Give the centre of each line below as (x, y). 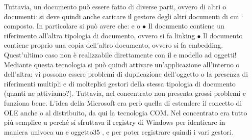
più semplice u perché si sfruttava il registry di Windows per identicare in (114, 122)
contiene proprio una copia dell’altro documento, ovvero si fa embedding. (113, 45)
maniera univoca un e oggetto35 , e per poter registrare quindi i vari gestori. (119, 131)
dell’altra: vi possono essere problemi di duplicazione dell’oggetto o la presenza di (126, 74)
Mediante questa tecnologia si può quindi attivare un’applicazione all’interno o (122, 64)
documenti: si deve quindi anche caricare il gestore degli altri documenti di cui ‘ (124, 16)
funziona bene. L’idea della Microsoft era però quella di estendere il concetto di (123, 102)
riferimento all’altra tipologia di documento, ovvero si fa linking (100, 35)
